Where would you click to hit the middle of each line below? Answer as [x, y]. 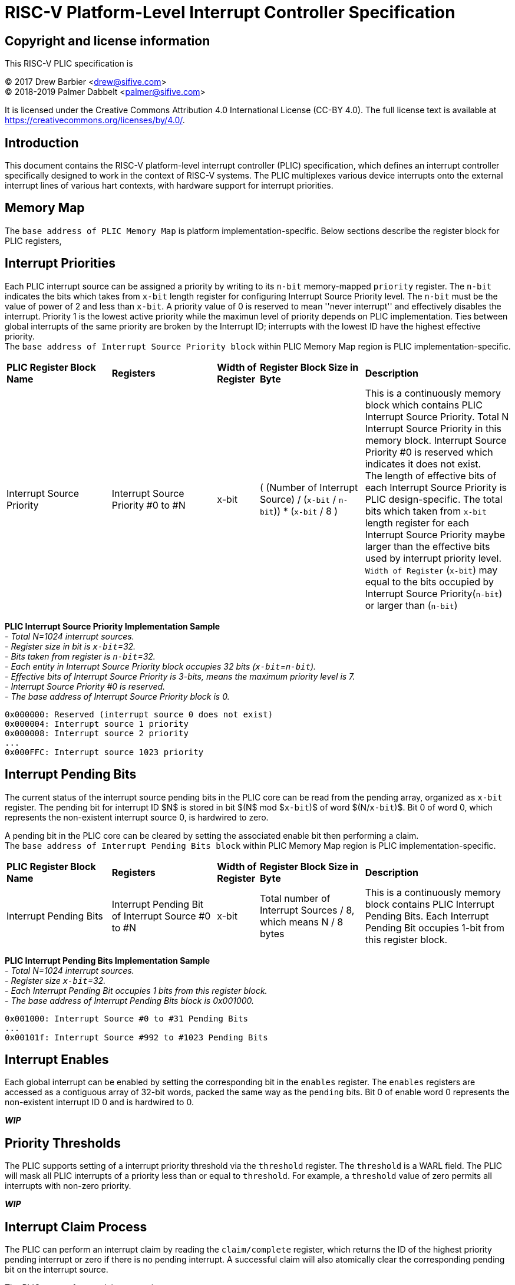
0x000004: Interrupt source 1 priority [97, 724]
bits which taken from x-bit [426, 511]
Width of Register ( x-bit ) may [431, 570]
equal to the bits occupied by [430, 581]
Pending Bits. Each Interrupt [427, 916]
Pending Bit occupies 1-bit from [435, 927]
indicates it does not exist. [423, 464]
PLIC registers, [33, 240]
